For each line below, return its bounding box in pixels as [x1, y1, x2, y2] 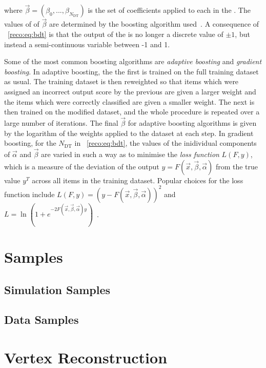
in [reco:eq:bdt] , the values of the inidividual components [74, 138, 257, 148]
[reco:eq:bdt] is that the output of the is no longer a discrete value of [8, 29, 223, 40]
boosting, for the [4, 138, 56, 148]
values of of [4, 18, 39, 29]
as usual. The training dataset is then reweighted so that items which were [4, 76, 239, 87]
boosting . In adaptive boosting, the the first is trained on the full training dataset [4, 66, 259, 76]
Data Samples [4, 312, 79, 327]
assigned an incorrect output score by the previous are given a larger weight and [4, 86, 256, 96]
